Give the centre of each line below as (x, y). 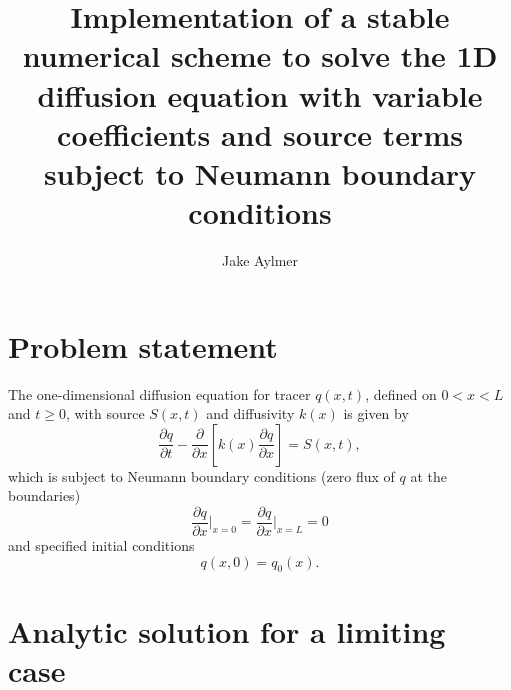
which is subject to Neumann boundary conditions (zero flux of (201, 475)
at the (429, 475)
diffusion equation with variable (260, 94)
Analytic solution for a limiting (227, 630)
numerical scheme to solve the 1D (260, 55)
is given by (376, 413)
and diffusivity (250, 413)
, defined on (401, 393)
